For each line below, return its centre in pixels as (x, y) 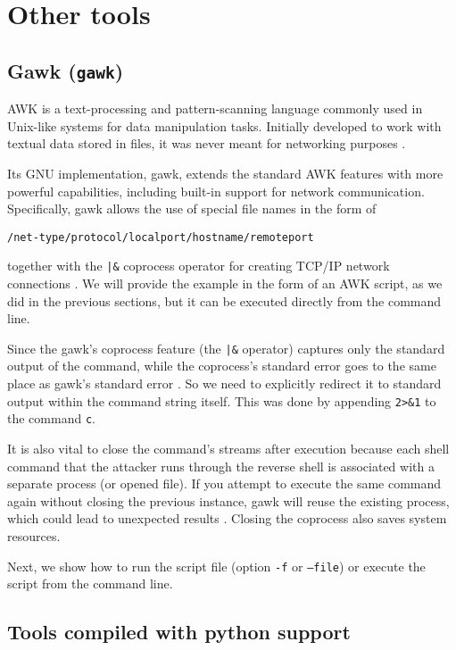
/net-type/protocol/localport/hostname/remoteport (161, 237)
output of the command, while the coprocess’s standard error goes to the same (222, 366)
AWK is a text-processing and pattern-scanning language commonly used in (215, 108)
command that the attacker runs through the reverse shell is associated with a (221, 466)
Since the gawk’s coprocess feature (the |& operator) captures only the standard (226, 348)
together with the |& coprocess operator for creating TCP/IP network (199, 266)
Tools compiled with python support (179, 632)
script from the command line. (90, 583)
